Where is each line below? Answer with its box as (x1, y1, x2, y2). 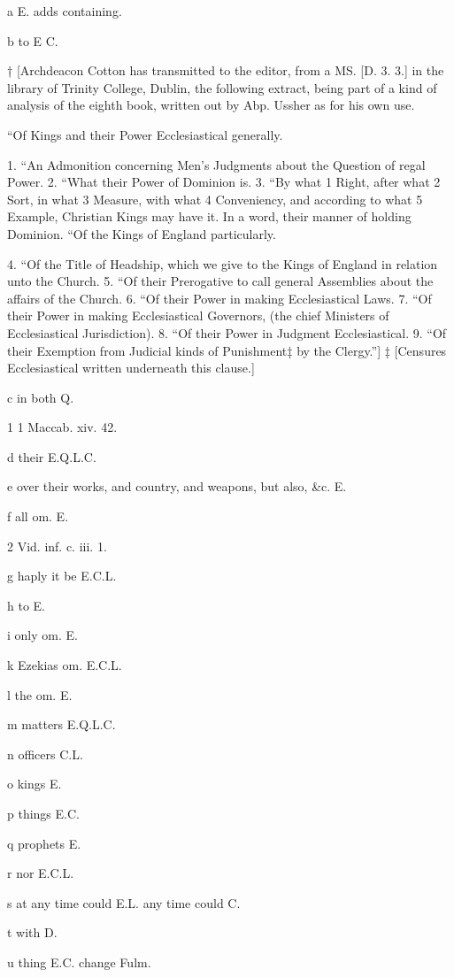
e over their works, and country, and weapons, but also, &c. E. (7, 477, 347, 496)
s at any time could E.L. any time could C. (7, 893, 241, 912)
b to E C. (7, 31, 58, 50)
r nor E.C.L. (7, 864, 74, 882)
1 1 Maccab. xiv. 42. (7, 418, 118, 436)
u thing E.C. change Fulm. (7, 952, 151, 971)
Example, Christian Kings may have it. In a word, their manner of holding (7, 207, 412, 226)
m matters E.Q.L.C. (7, 715, 116, 734)
